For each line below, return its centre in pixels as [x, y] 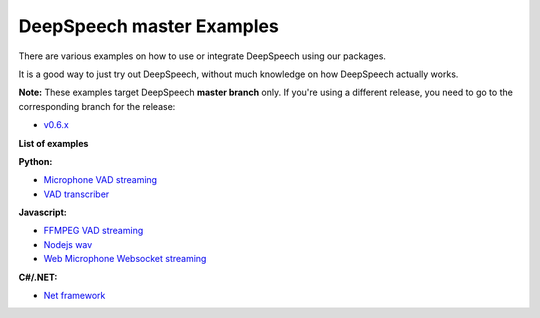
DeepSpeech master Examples [148, 26]
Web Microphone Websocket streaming [125, 259]
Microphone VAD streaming [100, 180]
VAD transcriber [76, 194]
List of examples [53, 143]
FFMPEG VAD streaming [93, 231]
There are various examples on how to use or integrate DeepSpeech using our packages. [202, 56]
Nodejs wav [68, 244]
